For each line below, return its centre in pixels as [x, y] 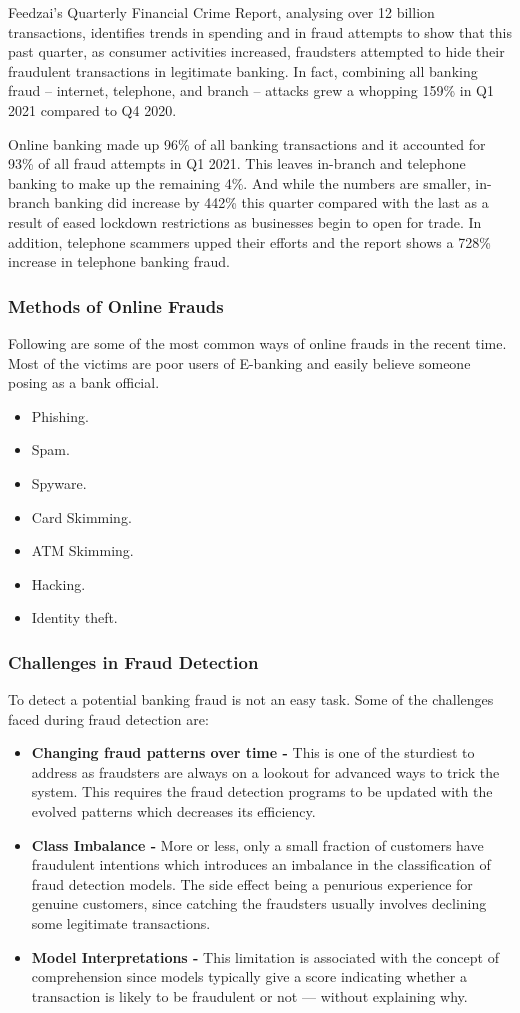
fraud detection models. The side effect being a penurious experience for [252, 883]
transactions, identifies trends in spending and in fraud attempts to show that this [260, 31]
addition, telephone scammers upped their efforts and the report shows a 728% [249, 241]
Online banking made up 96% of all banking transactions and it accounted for [247, 143]
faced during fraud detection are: [108, 718]
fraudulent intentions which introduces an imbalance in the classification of [261, 864]
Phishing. [60, 415]
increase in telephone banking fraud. [119, 261]
